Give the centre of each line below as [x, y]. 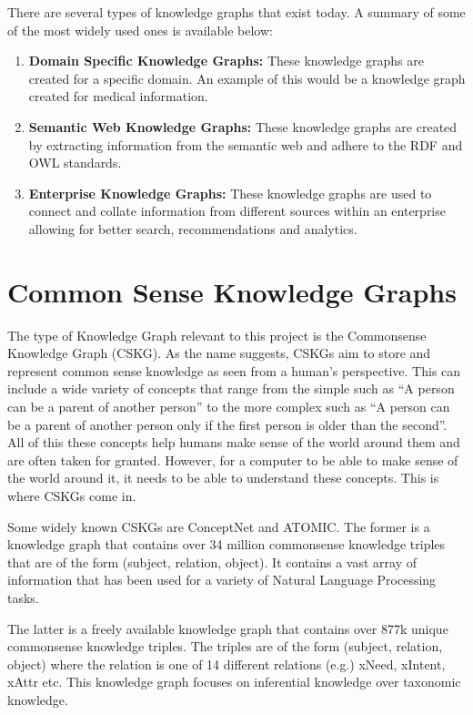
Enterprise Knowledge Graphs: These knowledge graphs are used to [230, 193]
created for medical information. [118, 96]
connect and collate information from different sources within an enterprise [237, 211]
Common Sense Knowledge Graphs [232, 291]
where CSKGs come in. [72, 495]
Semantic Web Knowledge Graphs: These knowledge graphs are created [243, 126]
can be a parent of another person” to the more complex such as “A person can [229, 407]
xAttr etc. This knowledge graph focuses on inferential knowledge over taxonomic [234, 682]
